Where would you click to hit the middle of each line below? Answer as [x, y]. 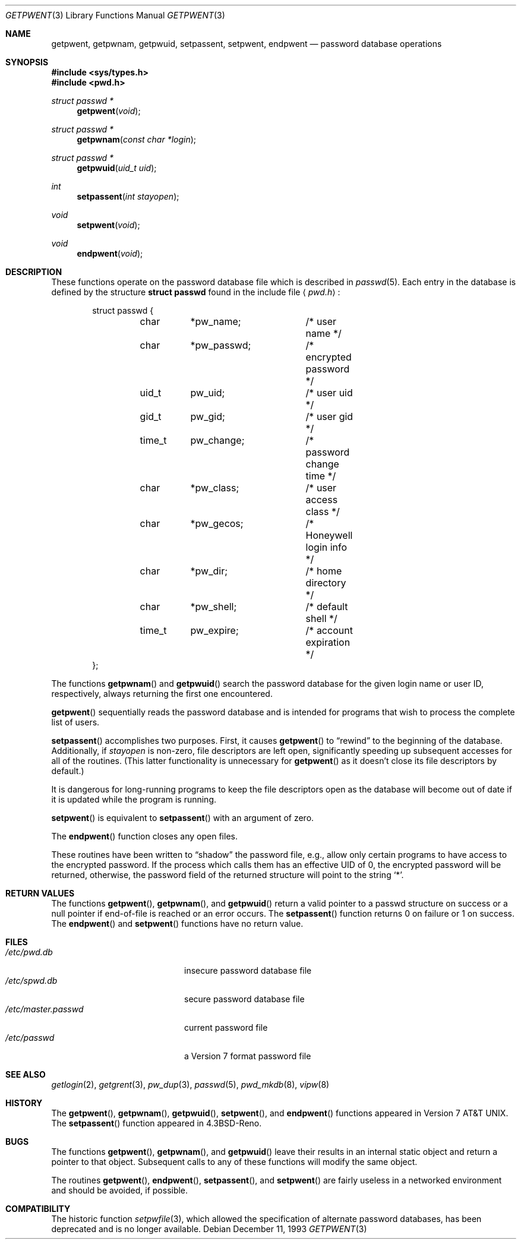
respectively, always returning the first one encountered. [162, 694]
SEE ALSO [26, 1074]
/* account [329, 630]
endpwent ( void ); [110, 253]
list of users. [75, 722]
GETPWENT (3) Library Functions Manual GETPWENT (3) [115, 15]
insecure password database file [248, 970]
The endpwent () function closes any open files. [144, 836]
